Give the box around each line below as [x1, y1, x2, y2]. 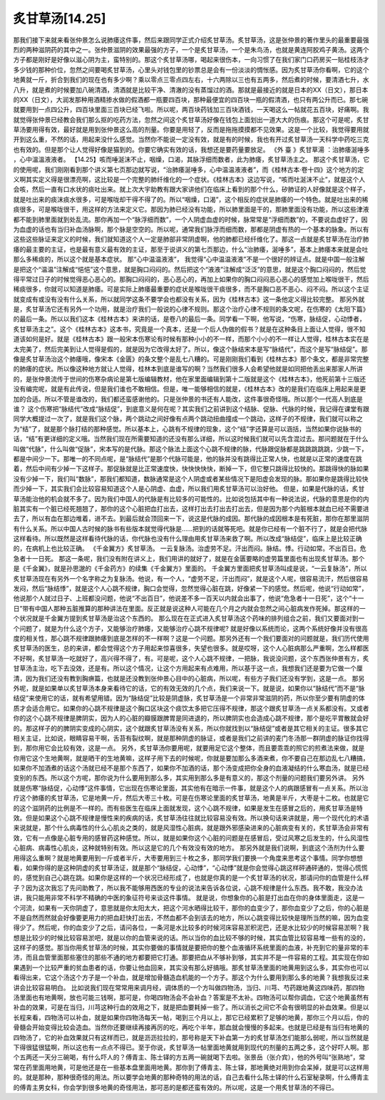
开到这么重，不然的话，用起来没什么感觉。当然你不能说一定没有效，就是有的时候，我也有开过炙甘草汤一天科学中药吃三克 [13, 135, 369, 144]
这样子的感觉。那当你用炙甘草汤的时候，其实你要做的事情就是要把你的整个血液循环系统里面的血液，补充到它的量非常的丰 [13, 943, 369, 952]
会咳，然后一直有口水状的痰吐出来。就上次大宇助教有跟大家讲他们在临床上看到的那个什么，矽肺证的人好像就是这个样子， [13, 185, 369, 194]
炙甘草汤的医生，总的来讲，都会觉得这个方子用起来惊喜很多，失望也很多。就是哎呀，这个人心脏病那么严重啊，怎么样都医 [13, 644, 369, 652]
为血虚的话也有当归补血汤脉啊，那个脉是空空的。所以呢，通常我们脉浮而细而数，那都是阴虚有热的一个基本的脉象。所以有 [13, 225, 369, 233]
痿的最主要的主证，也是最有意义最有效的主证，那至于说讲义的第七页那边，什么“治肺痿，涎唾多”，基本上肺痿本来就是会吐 [13, 245, 369, 253]
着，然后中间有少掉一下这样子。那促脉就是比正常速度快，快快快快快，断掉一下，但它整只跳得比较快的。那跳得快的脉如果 [13, 464, 369, 473]
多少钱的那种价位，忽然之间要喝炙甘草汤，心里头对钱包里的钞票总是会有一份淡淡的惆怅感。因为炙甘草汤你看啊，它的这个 [13, 65, 369, 74]
